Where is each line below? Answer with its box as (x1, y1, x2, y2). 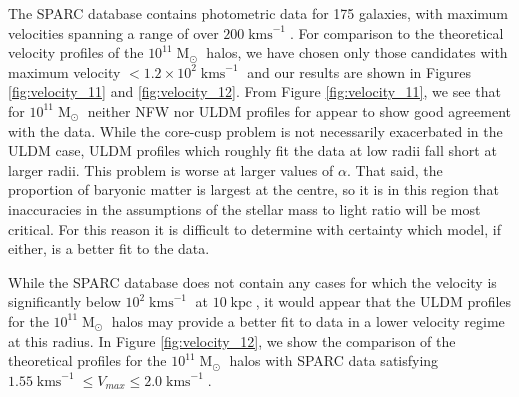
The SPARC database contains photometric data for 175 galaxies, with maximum (8, 3, 509, 23)
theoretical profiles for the (8, 350, 167, 371)
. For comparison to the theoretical (289, 22, 504, 43)
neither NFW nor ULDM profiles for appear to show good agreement (87, 100, 511, 121)
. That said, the (346, 159, 443, 180)
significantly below (8, 291, 121, 312)
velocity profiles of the (8, 42, 144, 63)
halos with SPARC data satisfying (229, 350, 439, 371)
